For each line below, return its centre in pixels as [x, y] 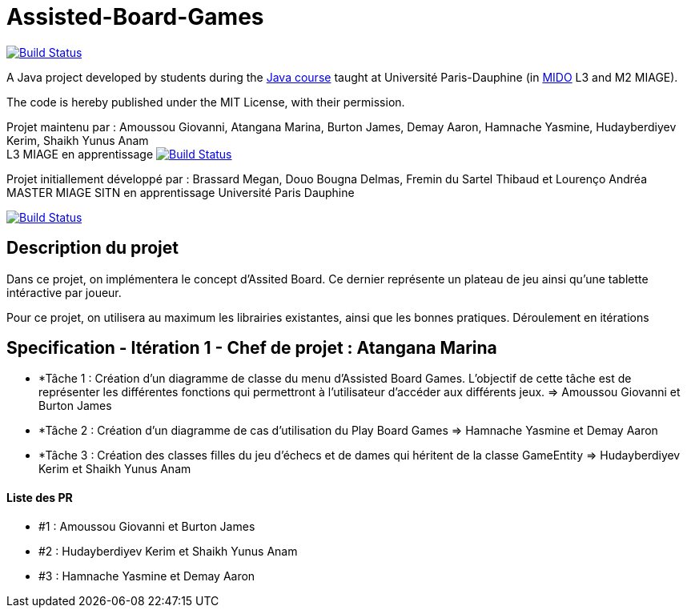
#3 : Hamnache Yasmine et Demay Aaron [147, 576]
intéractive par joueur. [64, 292]
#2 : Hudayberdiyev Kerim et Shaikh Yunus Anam [168, 551]
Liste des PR [40, 498]
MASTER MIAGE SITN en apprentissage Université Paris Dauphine [181, 192]
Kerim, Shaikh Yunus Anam [78, 140]
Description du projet [93, 248]
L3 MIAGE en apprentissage [80, 154]
